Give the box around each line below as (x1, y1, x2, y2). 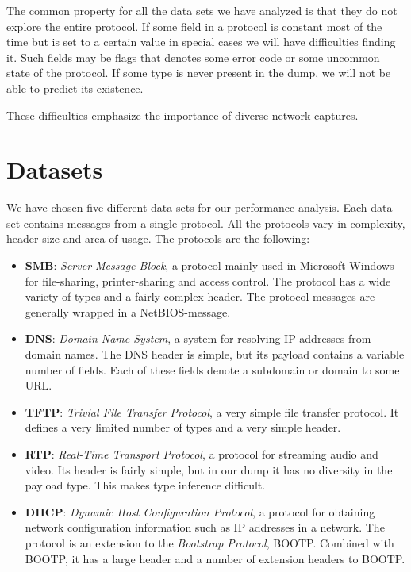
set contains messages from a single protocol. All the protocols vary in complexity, (6, 214, 405, 231)
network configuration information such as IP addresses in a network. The (25, 519, 385, 536)
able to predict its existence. (6, 79, 144, 96)
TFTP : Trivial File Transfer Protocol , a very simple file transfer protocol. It (25, 403, 399, 420)
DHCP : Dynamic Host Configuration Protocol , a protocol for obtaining (25, 503, 375, 520)
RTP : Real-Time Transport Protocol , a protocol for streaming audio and (25, 446, 378, 462)
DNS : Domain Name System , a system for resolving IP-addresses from (25, 330, 371, 347)
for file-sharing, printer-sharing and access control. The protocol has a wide (25, 272, 391, 289)
